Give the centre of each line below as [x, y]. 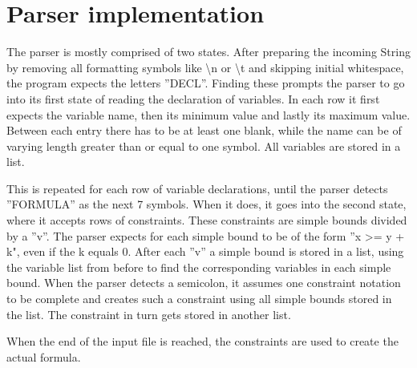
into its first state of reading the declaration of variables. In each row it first [193, 98]
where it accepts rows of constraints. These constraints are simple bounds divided [207, 220]
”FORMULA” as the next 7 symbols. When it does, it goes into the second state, [206, 204]
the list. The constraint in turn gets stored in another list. [149, 314]
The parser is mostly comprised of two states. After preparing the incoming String [208, 52]
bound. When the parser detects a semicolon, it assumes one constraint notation [204, 283]
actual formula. [44, 356]
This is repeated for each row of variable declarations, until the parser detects [197, 188]
